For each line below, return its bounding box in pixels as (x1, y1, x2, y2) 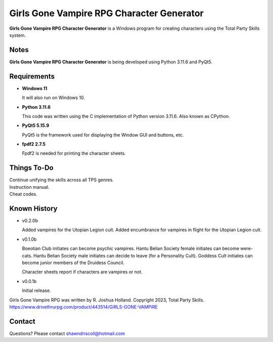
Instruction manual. (9, 184, 50, 190)
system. (9, 32, 26, 38)
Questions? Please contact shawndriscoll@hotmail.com (9, 330, 125, 336)
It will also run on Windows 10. (22, 95, 85, 101)
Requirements (9, 72, 55, 80)
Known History (9, 204, 58, 212)
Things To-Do (9, 163, 54, 172)
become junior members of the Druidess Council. (22, 260, 125, 266)
